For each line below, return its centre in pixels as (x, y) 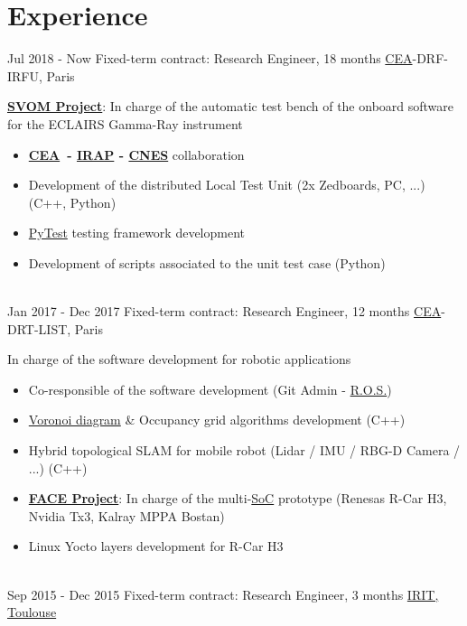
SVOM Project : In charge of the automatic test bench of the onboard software (231, 106)
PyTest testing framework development (136, 233)
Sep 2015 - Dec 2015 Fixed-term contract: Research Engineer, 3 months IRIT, (223, 594)
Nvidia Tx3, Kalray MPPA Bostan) (126, 515)
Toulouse (32, 612)
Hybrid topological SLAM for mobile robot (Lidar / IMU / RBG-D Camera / (244, 450)
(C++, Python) (72, 202)
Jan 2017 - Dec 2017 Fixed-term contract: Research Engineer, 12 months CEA (224, 311)
